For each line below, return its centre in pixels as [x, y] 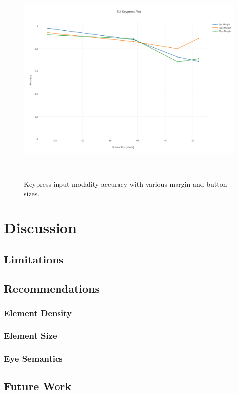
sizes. [32, 193]
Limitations [34, 259]
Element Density [38, 312]
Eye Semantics [33, 358]
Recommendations [52, 288]
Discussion [40, 228]
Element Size [30, 335]
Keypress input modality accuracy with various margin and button [125, 183]
